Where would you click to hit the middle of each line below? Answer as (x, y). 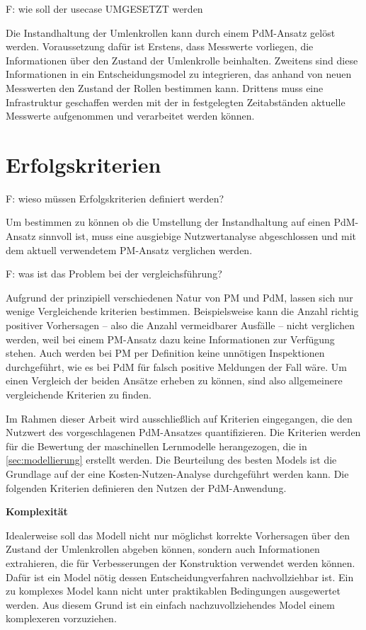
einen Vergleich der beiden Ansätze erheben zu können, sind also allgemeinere (174, 380)
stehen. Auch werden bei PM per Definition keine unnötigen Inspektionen (165, 353)
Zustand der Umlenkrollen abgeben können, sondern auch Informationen (163, 549)
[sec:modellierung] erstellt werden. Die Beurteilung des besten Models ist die (171, 460)
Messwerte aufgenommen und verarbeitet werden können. (130, 116)
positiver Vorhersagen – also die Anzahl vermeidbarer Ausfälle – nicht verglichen (180, 325)
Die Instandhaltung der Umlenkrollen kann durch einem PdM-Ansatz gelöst (171, 32)
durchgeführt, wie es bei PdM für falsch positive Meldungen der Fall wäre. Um (176, 366)
